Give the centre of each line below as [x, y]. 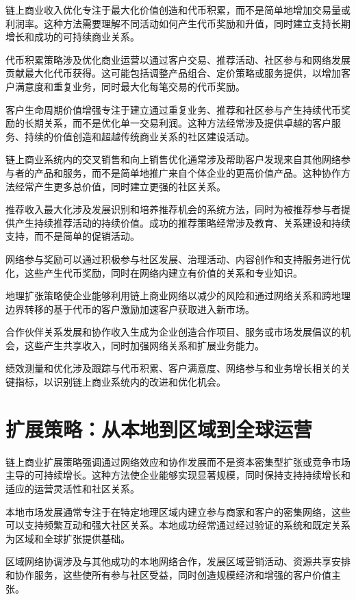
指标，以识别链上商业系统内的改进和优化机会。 [120, 382]
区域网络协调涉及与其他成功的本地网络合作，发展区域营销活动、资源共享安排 [178, 561]
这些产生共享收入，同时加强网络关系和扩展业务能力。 [144, 345]
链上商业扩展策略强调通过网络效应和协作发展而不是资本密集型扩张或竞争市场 [178, 461]
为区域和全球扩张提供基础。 [68, 538]
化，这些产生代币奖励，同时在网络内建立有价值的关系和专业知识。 [154, 272]
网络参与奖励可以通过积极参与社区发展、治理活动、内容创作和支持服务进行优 [178, 259]
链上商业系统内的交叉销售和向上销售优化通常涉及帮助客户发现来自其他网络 [173, 159]
